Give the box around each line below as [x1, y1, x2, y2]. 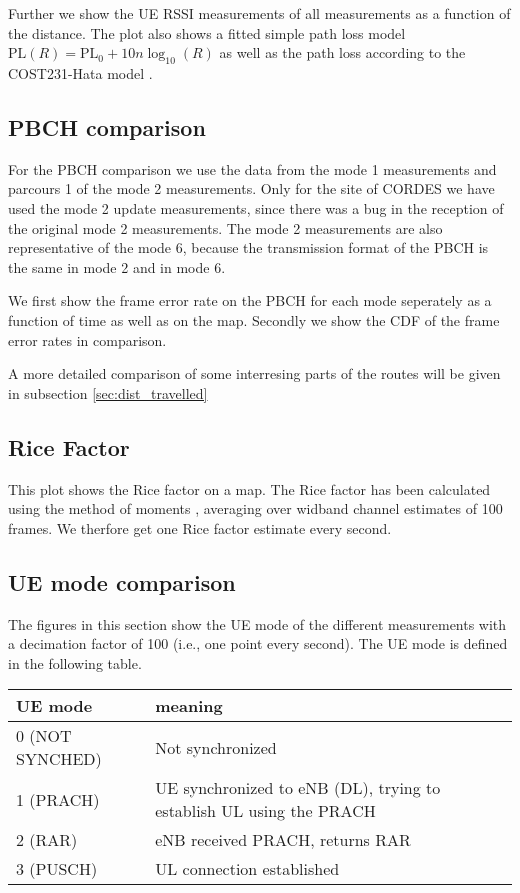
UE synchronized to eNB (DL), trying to [155, 776, 441, 800]
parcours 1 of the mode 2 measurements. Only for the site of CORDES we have [8, 178, 495, 199]
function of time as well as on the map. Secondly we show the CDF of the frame [8, 309, 500, 330]
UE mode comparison [8, 566, 236, 597]
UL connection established [155, 857, 340, 881]
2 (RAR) [16, 828, 78, 852]
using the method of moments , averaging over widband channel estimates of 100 [8, 498, 503, 519]
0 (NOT [16, 724, 72, 748]
